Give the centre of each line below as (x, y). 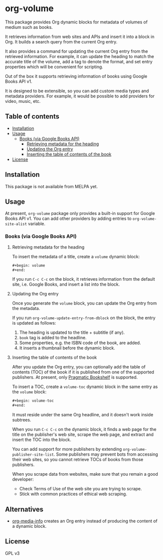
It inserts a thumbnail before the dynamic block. (67, 348)
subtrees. (22, 420)
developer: (23, 479)
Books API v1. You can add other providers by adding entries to (68, 219)
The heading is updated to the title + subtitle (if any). (72, 332)
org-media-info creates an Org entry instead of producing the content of (85, 521)
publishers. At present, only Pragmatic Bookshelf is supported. (75, 377)
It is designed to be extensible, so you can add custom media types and (77, 91)
